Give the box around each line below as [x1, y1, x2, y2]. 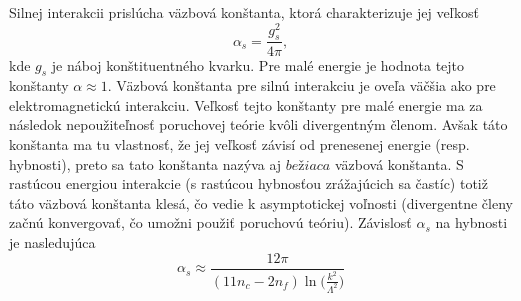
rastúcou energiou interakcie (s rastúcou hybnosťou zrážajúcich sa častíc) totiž [9, 173, 488, 194]
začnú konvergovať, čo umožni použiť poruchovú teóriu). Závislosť [9, 212, 412, 233]
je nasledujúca [9, 232, 96, 253]
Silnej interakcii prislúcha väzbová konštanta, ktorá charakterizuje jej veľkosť [9, 2, 479, 22]
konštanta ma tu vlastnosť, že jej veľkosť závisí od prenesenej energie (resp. [9, 134, 470, 155]
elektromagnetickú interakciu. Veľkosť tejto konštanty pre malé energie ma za [9, 94, 483, 115]
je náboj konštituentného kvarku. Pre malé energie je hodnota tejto [51, 54, 465, 75]
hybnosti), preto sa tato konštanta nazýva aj [9, 153, 282, 174]
